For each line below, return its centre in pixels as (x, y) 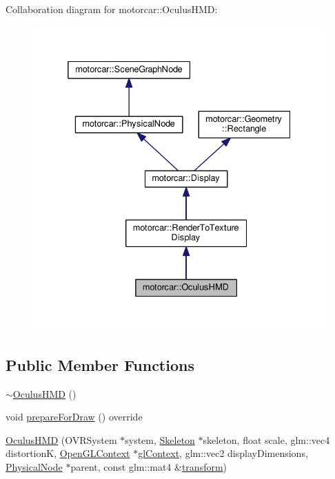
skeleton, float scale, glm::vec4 (266, 439)
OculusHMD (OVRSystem (61, 439)
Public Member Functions (100, 364)
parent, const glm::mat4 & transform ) (149, 466)
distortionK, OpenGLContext (68, 453)
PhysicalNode (34, 466)
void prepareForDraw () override (74, 417)
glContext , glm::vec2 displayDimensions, (223, 453)
